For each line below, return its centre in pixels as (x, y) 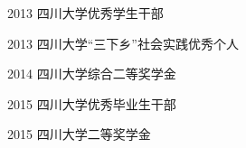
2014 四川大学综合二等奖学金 (92, 74)
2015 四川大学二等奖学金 (79, 134)
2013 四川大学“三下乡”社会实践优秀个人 (123, 43)
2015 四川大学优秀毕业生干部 (92, 103)
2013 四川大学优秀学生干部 (85, 13)
